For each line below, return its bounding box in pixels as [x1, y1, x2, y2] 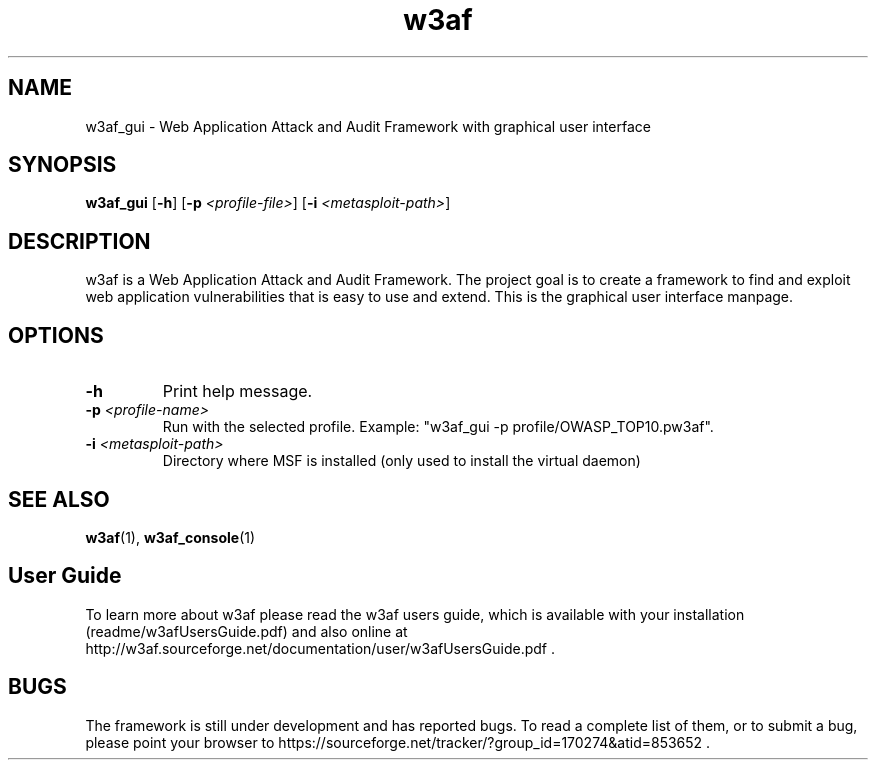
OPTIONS [8, 322, 104, 348]
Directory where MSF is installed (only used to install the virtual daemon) [162, 452, 641, 470]
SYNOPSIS [8, 152, 117, 178]
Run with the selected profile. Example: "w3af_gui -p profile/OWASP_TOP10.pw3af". [162, 418, 714, 436]
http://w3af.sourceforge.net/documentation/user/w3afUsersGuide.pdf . [85, 639, 555, 657]
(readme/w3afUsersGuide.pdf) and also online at [85, 622, 408, 640]
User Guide [8, 563, 122, 589]
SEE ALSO [8, 486, 110, 512]
